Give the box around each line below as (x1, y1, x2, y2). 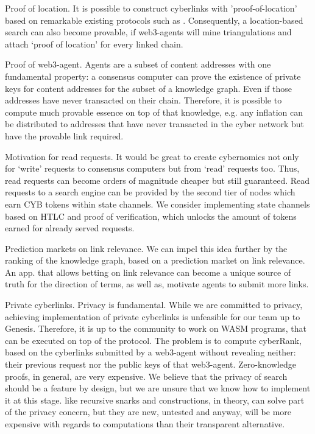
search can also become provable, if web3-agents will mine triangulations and (5, 26, 292, 38)
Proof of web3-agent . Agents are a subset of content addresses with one (5, 58, 271, 71)
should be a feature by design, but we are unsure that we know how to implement (5, 382, 311, 394)
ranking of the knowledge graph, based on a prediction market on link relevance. (5, 254, 305, 267)
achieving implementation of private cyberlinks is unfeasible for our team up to (5, 310, 300, 323)
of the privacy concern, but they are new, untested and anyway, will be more (5, 405, 292, 418)
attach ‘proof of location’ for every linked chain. (5, 37, 183, 50)
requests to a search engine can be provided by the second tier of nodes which (5, 186, 296, 198)
